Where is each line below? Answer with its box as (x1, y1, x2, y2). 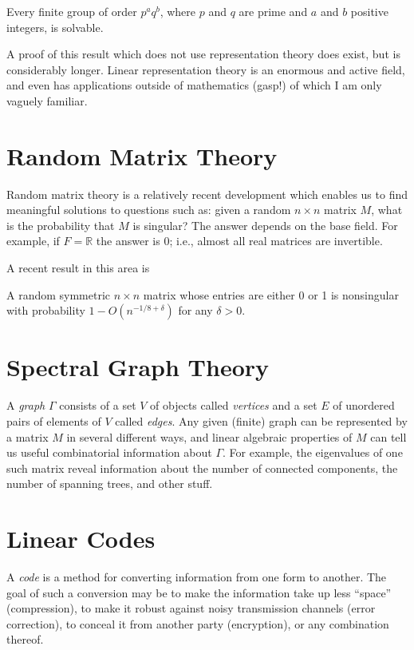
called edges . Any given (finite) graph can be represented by (115, 412, 408, 429)
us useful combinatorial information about (6, 444, 212, 461)
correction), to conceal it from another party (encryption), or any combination (6, 615, 389, 632)
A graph (6, 397, 45, 414)
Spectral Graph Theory (6, 351, 270, 383)
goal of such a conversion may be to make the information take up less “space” (6, 584, 392, 600)
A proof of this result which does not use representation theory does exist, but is (6, 46, 400, 62)
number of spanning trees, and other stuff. (6, 475, 213, 492)
